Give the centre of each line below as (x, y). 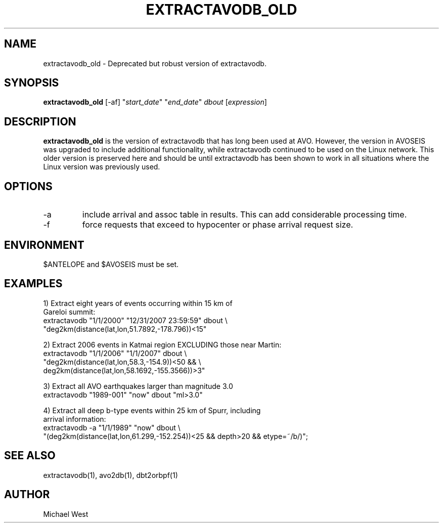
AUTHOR (27, 495)
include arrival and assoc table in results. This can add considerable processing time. (245, 215)
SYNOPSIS (32, 83)
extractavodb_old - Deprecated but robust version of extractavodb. (155, 63)
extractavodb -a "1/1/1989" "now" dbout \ (112, 427)
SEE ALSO (30, 456)
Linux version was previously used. (102, 167)
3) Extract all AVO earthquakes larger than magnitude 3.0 (138, 386)
